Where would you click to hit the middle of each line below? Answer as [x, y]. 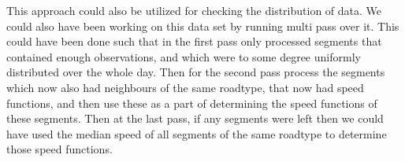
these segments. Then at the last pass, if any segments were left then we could [195, 118]
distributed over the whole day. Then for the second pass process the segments [196, 72]
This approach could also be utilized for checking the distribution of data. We [194, 10]
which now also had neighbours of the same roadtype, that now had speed [185, 87]
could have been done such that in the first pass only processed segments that [194, 41]
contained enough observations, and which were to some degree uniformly [184, 56]
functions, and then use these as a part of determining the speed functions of [192, 103]
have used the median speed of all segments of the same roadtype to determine [197, 133]
